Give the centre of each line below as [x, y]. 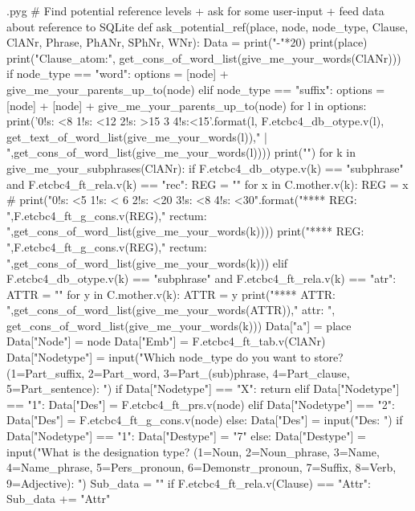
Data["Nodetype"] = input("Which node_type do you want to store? [175, 357]
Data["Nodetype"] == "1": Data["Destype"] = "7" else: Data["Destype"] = [186, 436]
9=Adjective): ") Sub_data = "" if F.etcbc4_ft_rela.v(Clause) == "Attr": [189, 482]
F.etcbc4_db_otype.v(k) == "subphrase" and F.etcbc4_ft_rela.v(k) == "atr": [201, 278]
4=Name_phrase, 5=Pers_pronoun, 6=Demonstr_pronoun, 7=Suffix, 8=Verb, [201, 467]
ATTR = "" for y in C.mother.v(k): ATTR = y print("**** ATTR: [171, 294]
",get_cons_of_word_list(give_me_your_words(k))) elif [147, 262]
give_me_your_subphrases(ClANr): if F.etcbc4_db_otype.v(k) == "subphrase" [205, 168]
